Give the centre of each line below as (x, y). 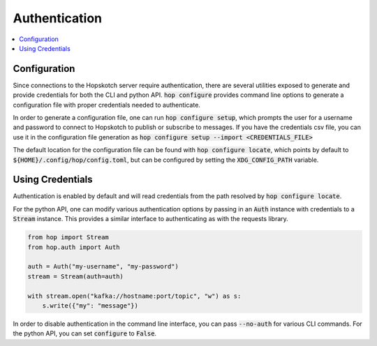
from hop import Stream (68, 238)
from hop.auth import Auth (74, 247)
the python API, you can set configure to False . (85, 333)
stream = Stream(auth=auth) (75, 276)
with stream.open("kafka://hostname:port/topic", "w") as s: (134, 296)
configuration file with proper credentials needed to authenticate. (106, 105)
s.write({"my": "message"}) (90, 306)
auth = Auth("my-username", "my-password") (103, 266)
